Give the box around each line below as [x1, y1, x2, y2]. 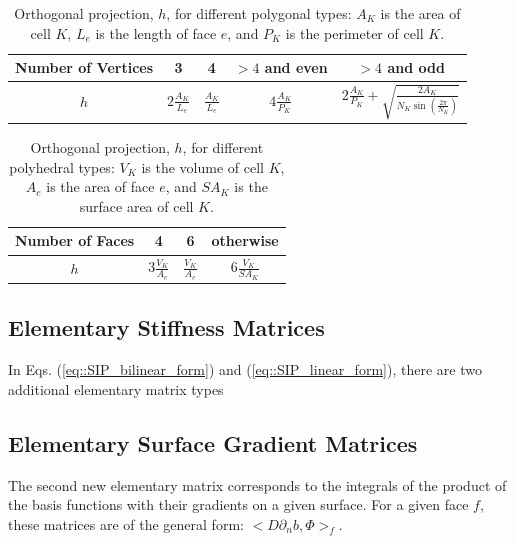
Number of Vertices [15, 57, 154, 78]
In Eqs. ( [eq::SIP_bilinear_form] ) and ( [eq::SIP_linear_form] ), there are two [8, 359, 482, 380]
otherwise [211, 230, 279, 251]
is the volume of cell [141, 156, 264, 177]
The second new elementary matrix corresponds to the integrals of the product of [8, 474, 507, 495]
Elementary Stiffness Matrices [8, 312, 325, 343]
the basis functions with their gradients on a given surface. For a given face [8, 494, 469, 515]
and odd [387, 57, 445, 78]
